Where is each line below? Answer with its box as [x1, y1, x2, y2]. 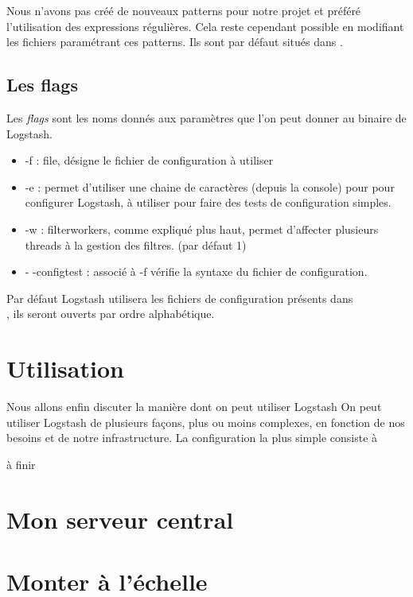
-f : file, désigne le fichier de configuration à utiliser [25, 152, 274, 169]
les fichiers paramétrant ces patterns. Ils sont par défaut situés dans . [6, 33, 343, 50]
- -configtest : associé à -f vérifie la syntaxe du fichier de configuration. [25, 263, 368, 280]
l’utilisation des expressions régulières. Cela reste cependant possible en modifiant [6, 17, 404, 34]
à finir [6, 456, 36, 472]
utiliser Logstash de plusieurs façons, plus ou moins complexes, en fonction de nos [6, 413, 405, 430]
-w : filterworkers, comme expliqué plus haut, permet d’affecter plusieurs [25, 220, 379, 237]
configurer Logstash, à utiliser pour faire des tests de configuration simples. [25, 194, 392, 211]
